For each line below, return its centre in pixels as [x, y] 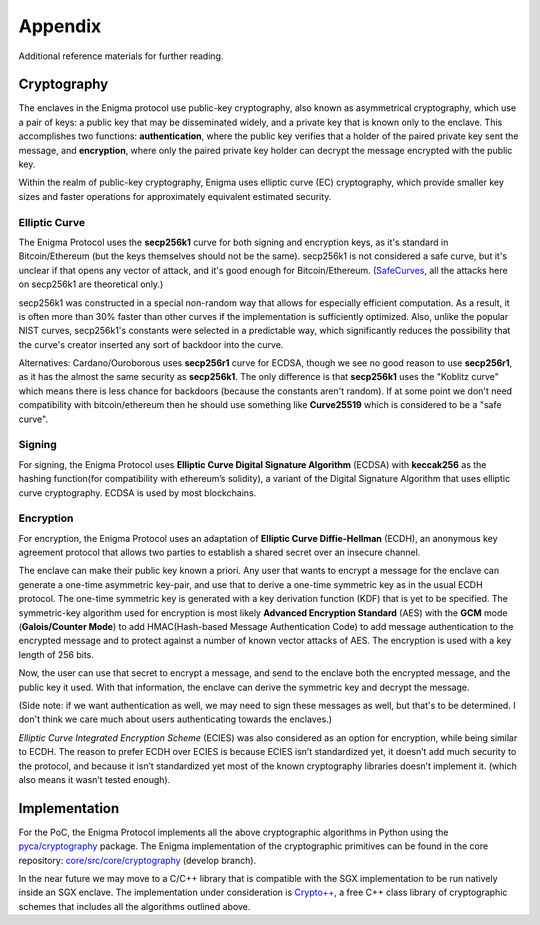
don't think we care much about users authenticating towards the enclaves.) [175, 719]
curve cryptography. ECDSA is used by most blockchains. [137, 492]
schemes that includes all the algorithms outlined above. [134, 906]
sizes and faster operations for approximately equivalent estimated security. [175, 196]
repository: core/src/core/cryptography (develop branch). [137, 860]
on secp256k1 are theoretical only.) [91, 284]
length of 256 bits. [56, 654]
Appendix [60, 26]
